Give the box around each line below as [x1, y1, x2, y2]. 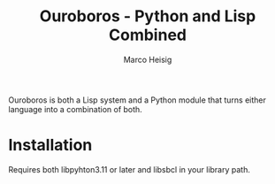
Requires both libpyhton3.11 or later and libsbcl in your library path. [8, 164, 251, 174]
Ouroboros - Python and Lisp [39, 6, 256, 27]
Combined [108, 25, 187, 45]
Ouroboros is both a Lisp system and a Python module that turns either [8, 95, 267, 105]
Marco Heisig [123, 54, 172, 65]
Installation [8, 135, 93, 156]
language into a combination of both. [8, 103, 142, 114]
